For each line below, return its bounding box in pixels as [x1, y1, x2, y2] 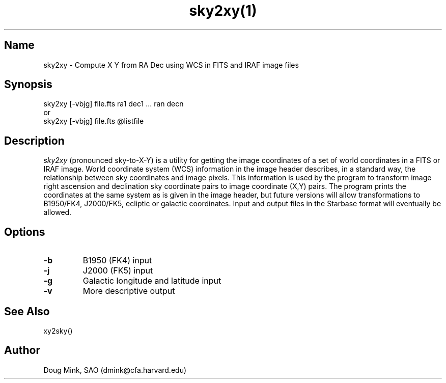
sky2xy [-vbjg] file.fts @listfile [43, 117, 144, 126]
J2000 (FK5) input [82, 265, 153, 276]
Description [4, 134, 65, 147]
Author [4, 344, 40, 357]
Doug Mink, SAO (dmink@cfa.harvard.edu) [43, 365, 187, 374]
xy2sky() [43, 326, 73, 335]
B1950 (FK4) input [82, 255, 152, 266]
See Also [4, 305, 50, 318]
